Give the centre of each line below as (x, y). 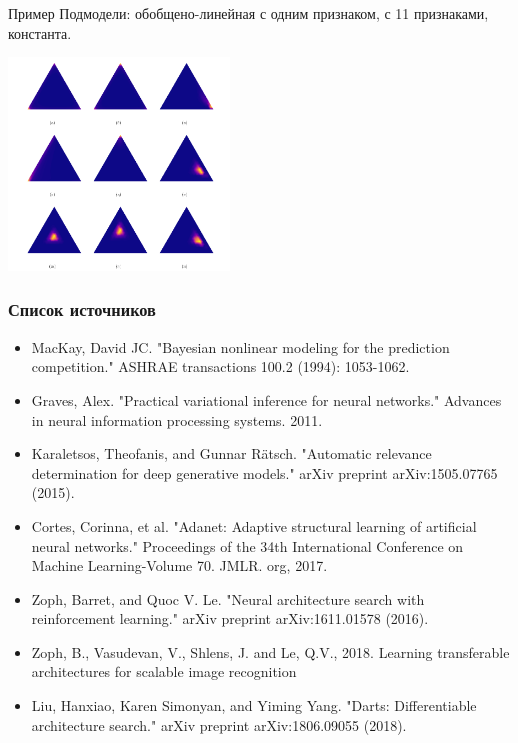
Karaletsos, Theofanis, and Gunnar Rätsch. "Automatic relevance (231, 453)
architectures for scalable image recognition (164, 671)
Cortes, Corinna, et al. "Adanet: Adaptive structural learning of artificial (254, 525)
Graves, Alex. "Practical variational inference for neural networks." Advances (266, 399)
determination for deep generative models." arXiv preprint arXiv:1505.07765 (264, 472)
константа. (40, 32)
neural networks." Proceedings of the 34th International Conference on (247, 545)
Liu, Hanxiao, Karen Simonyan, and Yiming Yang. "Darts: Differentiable (254, 705)
